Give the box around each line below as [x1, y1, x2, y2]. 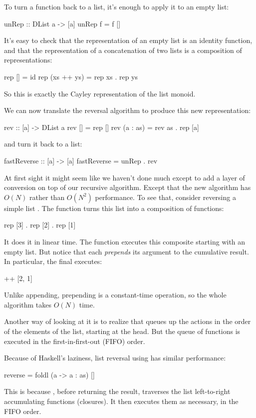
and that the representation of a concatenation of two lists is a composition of [4, 44, 242, 55]
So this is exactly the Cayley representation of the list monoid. [4, 88, 196, 98]
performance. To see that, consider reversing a [95, 191, 236, 202]
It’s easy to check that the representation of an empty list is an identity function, [4, 35, 253, 45]
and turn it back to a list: [4, 138, 82, 149]
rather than [29, 191, 65, 202]
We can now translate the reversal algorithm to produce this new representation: [4, 105, 251, 115]
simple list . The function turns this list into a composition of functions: [4, 202, 224, 213]
